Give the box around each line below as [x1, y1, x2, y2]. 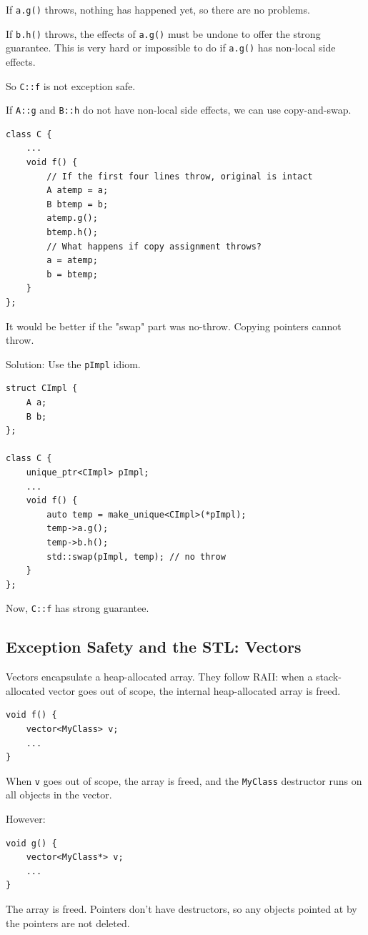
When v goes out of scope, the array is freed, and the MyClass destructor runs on [6, 773, 362, 788]
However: [6, 811, 46, 826]
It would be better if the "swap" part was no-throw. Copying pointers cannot [6, 318, 342, 333]
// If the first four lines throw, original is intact [46, 171, 313, 182]
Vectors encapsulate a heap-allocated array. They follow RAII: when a [6, 669, 313, 684]
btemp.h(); [46, 227, 98, 238]
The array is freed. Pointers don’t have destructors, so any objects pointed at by [6, 901, 357, 916]
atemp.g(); [46, 213, 98, 224]
